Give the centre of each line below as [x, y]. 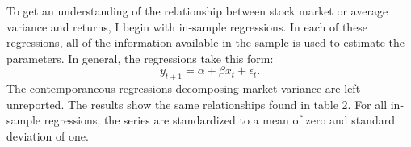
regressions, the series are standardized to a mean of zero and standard [220, 120]
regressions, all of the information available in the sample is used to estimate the [205, 42]
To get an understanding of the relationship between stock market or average [197, 10]
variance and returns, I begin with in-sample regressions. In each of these [187, 26]
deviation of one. [48, 135]
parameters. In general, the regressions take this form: [140, 58]
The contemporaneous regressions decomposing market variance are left [184, 88]
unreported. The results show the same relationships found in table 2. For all [197, 104]
